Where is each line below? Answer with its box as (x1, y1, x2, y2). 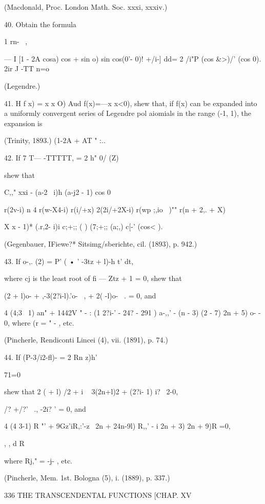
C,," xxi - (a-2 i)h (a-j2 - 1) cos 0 (4, 187, 111, 197)
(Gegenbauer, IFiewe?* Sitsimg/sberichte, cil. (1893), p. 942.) (4, 238, 197, 249)
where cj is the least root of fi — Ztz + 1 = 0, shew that (4, 273, 182, 284)
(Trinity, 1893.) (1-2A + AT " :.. (4, 135, 106, 146)
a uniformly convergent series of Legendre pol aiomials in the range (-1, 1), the (4, 108, 252, 118)
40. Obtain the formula (4, 18, 76, 29)
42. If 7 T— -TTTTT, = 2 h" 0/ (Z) (4, 152, 119, 163)
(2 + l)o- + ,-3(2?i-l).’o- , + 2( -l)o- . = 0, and (4, 290, 156, 300)
